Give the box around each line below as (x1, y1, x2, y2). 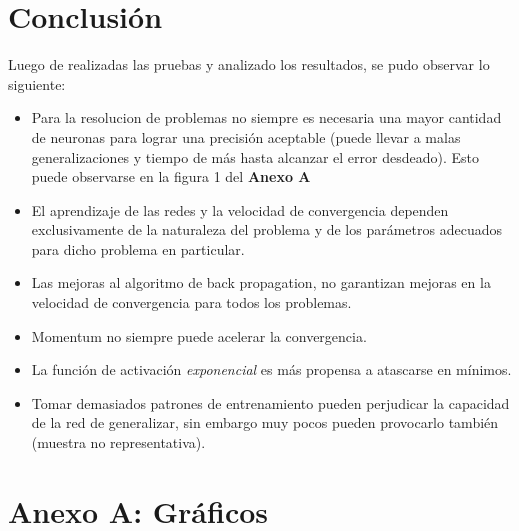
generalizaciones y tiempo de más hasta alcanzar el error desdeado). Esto (31, 146, 479, 167)
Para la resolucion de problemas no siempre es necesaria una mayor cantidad (31, 107, 502, 128)
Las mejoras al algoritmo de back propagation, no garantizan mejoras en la (31, 272, 491, 293)
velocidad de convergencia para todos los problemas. (31, 292, 352, 313)
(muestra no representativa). (31, 432, 206, 453)
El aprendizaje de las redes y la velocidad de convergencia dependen (31, 199, 449, 220)
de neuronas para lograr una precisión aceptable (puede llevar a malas (31, 126, 461, 147)
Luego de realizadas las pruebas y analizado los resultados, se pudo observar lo (8, 54, 490, 75)
